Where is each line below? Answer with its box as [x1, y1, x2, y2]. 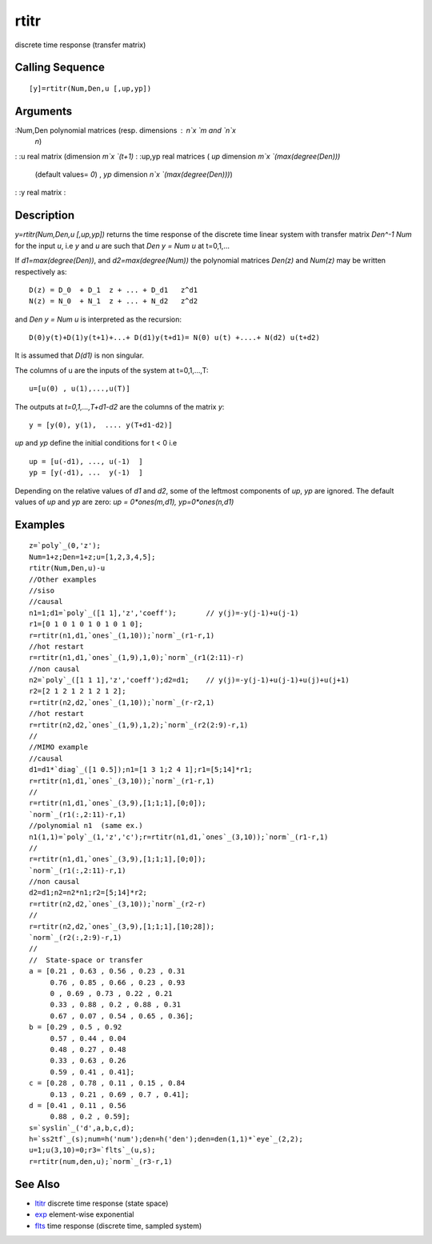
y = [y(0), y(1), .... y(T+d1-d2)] [29, 421, 173, 430]
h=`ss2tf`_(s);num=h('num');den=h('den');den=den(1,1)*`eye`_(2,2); [29, 1134, 303, 1144]
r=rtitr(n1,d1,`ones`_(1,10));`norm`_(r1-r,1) [29, 630, 215, 640]
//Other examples [29, 574, 97, 584]
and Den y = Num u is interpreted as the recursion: [14, 314, 182, 324]
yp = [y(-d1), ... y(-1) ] [29, 468, 143, 478]
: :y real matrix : [14, 188, 66, 198]
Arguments [14, 104, 73, 118]
